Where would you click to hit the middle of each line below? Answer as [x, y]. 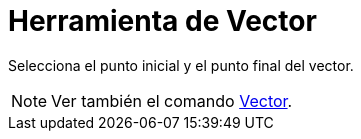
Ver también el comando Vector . [172, 100]
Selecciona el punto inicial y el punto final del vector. [181, 65]
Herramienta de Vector [162, 21]
